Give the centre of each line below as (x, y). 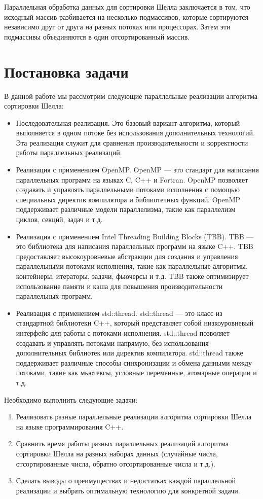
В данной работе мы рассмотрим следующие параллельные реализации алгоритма (131, 96)
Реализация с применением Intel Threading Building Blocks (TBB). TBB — (135, 236)
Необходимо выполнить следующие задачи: (71, 399)
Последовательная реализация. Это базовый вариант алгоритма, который (128, 122)
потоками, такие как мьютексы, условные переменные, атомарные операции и (136, 372)
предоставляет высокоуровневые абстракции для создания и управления (127, 256)
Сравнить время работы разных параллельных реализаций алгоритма (122, 443)
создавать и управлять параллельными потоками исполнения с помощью (128, 189)
